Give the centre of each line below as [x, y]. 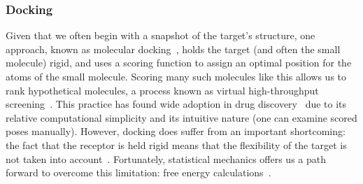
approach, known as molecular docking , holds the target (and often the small [173, 49]
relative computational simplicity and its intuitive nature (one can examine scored [181, 117]
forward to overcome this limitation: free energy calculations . [138, 172]
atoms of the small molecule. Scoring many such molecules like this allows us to [176, 76]
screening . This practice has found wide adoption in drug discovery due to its [176, 104]
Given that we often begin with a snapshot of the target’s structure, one [161, 35]
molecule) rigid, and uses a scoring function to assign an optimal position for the [179, 63]
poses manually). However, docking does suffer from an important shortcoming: [176, 131]
